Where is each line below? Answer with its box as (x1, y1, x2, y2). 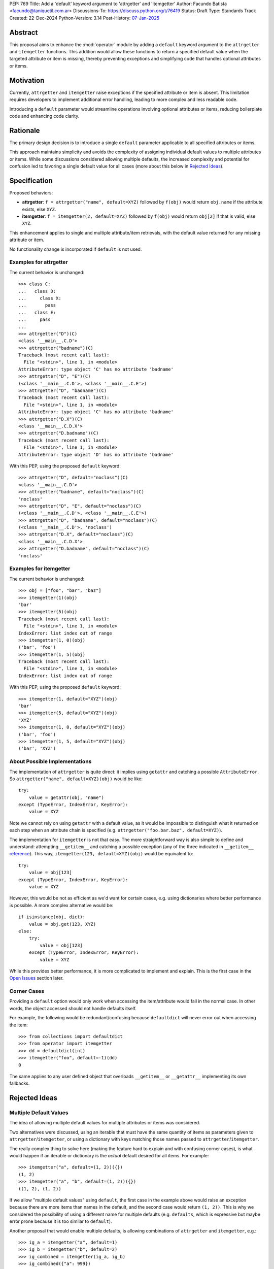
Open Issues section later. (9, 975, 64, 981)
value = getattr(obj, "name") (28, 794, 104, 800)
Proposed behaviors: (9, 189, 53, 195)
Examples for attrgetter (9, 259, 68, 266)
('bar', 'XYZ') (18, 746, 56, 751)
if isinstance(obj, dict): (18, 914, 86, 920)
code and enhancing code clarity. (9, 113, 80, 119)
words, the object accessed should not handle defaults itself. (9, 1005, 137, 1011)
